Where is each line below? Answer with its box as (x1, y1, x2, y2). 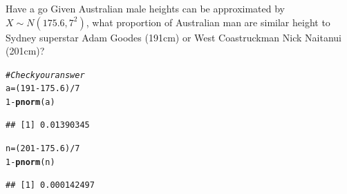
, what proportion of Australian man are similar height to (86, 14, 330, 29)
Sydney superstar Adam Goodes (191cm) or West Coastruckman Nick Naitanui (6, 30, 341, 44)
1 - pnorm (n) (6, 157, 55, 167)
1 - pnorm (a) (6, 97, 55, 108)
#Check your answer (6, 70, 85, 80)
